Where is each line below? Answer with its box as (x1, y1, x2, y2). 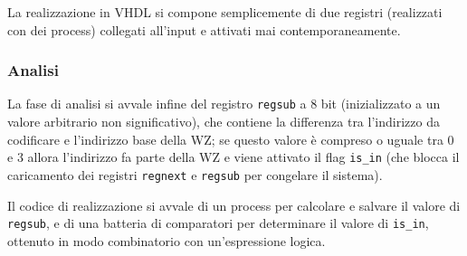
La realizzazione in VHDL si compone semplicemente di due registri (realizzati (7, 3, 443, 21)
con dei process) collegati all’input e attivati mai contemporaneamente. (7, 20, 401, 39)
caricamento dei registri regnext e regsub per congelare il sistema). (7, 165, 383, 184)
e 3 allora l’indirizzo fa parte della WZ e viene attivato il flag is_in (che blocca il (7, 147, 460, 166)
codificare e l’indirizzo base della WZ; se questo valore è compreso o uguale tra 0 (7, 129, 454, 148)
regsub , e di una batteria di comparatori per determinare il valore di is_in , (7, 213, 429, 232)
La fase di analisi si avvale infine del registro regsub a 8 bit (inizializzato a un (7, 94, 441, 113)
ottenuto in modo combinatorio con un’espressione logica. (7, 231, 326, 250)
